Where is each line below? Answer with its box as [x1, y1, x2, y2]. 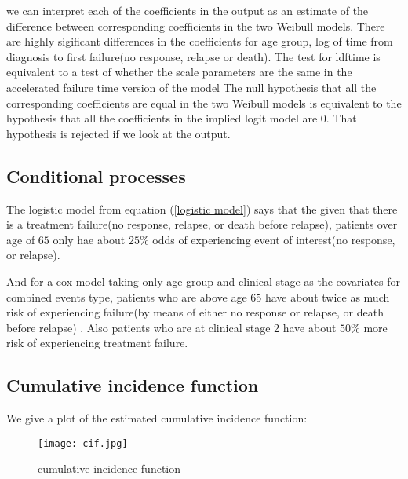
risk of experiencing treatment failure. [6, 335, 188, 351]
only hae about [53, 231, 126, 247]
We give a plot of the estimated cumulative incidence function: [6, 410, 308, 426]
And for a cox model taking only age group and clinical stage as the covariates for [6, 272, 401, 289]
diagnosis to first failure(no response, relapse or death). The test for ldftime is [6, 48, 381, 64]
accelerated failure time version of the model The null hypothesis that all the [6, 79, 377, 95]
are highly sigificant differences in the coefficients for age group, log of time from [6, 33, 393, 49]
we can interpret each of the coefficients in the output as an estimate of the [6, 2, 369, 18]
